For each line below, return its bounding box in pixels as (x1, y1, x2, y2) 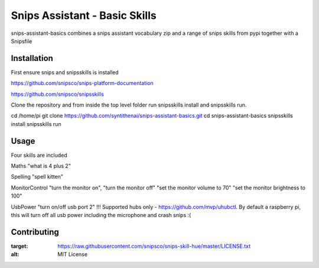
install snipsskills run (11, 120, 61, 127)
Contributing (11, 227, 59, 237)
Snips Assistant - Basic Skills (11, 9, 157, 22)
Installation (11, 53, 53, 63)
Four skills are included (11, 151, 67, 159)
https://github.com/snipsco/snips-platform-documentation (11, 80, 154, 87)
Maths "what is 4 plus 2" (11, 163, 71, 170)
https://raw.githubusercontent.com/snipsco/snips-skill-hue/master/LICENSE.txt (57, 243, 251, 250)
